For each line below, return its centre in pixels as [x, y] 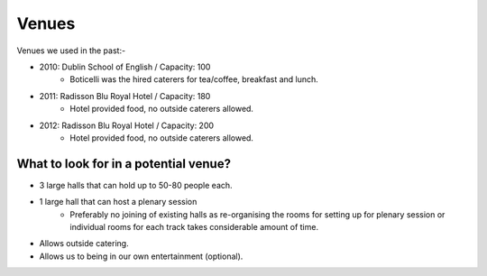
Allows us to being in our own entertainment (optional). [141, 256]
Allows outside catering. [84, 244]
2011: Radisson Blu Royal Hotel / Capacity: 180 [125, 96]
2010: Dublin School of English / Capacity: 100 [125, 67]
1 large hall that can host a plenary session [118, 202]
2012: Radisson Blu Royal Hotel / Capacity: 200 [127, 125]
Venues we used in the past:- [71, 51]
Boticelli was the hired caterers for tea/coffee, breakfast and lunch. [194, 79]
